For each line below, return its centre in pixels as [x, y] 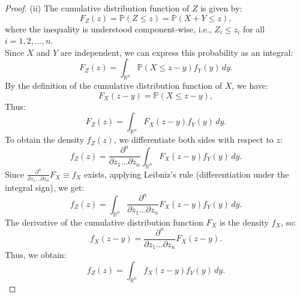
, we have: [250, 85]
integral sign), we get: [45, 187]
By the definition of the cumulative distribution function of [114, 85]
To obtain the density [44, 139]
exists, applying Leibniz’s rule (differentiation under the [187, 174]
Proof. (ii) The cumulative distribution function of [97, 8]
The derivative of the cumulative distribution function [104, 222]
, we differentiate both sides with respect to [193, 139]
